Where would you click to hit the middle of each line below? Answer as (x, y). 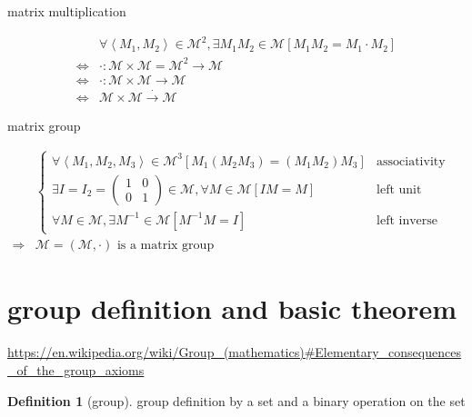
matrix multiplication (67, 11)
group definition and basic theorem (232, 308)
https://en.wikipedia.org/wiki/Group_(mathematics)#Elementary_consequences (234, 352)
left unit (399, 189)
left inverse (407, 220)
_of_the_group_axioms (76, 369)
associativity (411, 161)
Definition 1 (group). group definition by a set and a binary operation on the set (236, 400)
